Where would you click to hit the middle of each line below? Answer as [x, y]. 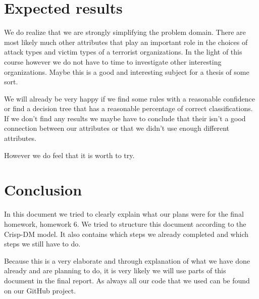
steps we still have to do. [42, 244]
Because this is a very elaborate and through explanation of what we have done [127, 260]
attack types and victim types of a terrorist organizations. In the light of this [123, 52]
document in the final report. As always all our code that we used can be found [127, 280]
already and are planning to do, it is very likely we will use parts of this [115, 270]
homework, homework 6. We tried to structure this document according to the [125, 223]
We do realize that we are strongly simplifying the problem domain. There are [125, 32]
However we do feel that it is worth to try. [69, 155]
